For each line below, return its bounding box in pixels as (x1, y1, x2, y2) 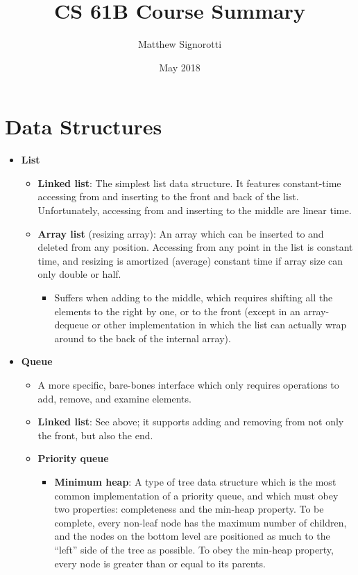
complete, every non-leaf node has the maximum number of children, (54, 515, 347, 529)
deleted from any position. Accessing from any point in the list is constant (37, 240, 353, 254)
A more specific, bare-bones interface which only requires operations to (37, 377, 339, 391)
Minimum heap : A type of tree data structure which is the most (54, 474, 336, 488)
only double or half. (37, 267, 121, 281)
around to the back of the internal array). (54, 330, 231, 345)
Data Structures (5, 112, 162, 141)
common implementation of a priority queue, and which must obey (54, 488, 339, 502)
